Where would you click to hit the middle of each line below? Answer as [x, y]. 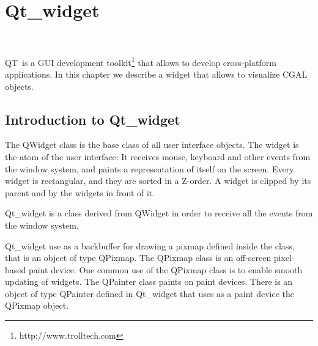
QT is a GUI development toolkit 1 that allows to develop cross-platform [141, 61]
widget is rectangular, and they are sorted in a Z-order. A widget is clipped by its [158, 181]
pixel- [284, 258]
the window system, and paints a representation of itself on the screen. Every [150, 168]
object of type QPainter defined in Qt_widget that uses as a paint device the [150, 293]
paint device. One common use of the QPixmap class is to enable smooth [165, 269]
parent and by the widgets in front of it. [80, 192]
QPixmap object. [37, 305]
